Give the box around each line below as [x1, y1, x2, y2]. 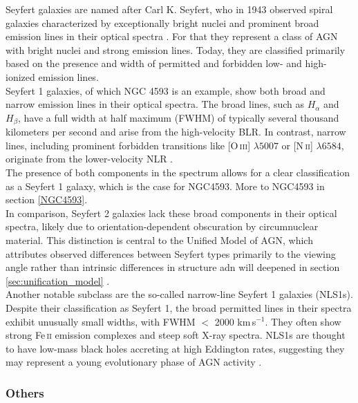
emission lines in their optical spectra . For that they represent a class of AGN [6, 29, 338, 44]
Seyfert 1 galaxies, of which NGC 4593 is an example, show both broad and [6, 83, 326, 97]
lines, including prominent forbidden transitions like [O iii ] [6, 138, 251, 152]
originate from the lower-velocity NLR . [6, 151, 173, 166]
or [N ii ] [281, 138, 313, 152]
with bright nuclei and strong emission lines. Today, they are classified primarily [6, 42, 346, 57]
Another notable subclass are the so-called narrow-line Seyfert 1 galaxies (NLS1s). [6, 287, 353, 301]
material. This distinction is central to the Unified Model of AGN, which [6, 232, 313, 247]
